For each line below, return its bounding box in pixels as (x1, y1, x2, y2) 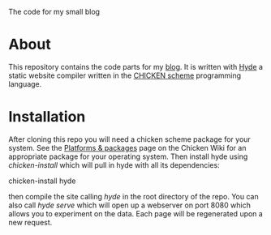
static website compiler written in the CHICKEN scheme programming (8, 70, 242, 80)
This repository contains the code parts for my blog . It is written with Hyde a (8, 62, 264, 71)
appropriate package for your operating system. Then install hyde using (8, 152, 248, 161)
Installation (8, 108, 86, 126)
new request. (8, 217, 53, 227)
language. (8, 79, 42, 88)
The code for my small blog (8, 7, 100, 16)
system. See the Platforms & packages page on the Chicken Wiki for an (8, 143, 247, 152)
